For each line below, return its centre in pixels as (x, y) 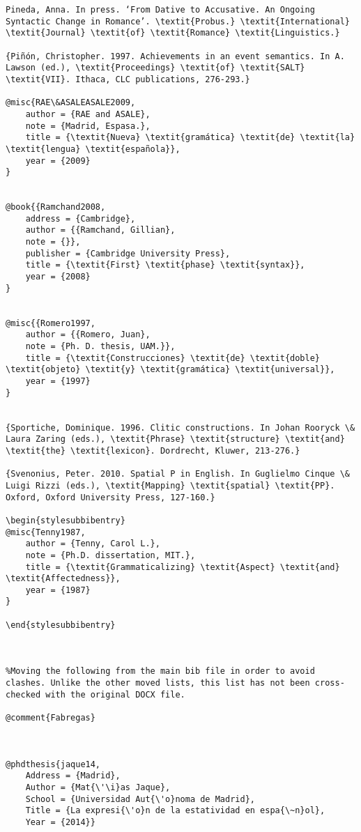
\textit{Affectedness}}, (63, 579)
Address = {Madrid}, (73, 776)
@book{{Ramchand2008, (56, 207)
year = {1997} (58, 381)
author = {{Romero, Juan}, (88, 335)
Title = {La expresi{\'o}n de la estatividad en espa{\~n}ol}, (175, 811)
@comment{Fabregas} (51, 718)
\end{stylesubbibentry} (61, 625)
